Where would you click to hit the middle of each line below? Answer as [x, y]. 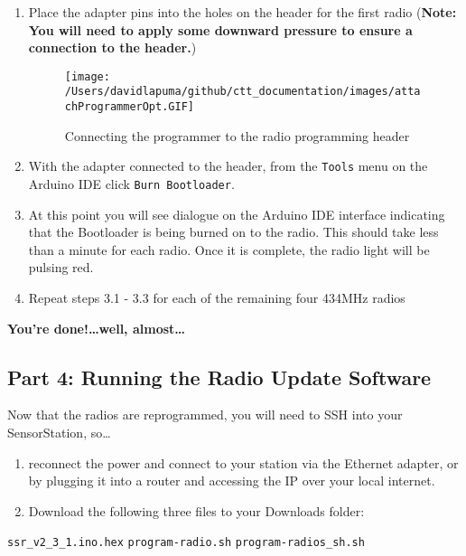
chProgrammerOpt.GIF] [129, 107]
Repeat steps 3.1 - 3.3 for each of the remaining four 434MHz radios [217, 298]
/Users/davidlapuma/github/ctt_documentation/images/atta [242, 92]
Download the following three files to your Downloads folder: [196, 510]
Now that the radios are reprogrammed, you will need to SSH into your [205, 415]
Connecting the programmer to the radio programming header [237, 135]
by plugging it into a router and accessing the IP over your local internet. [232, 481]
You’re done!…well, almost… [97, 328]
